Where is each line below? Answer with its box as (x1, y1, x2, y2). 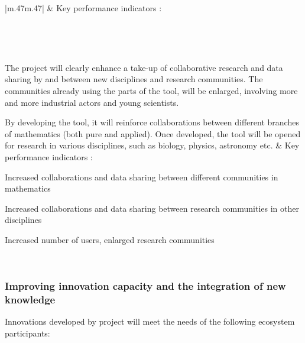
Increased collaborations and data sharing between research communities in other (5, 202, 299, 214)
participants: (5, 326, 50, 339)
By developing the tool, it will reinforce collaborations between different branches (5, 116, 299, 128)
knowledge (5, 292, 56, 306)
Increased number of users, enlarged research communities (5, 233, 215, 245)
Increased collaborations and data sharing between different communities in (5, 170, 278, 183)
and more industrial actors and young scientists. (5, 96, 179, 108)
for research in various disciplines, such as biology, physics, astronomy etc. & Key (5, 139, 300, 151)
